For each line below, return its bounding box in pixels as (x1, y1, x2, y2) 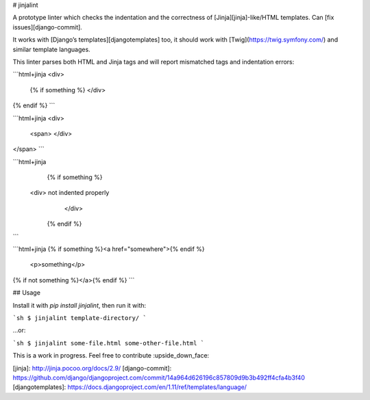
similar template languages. (12, 45, 90, 53)
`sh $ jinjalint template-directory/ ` (12, 314, 147, 321)
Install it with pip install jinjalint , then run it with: (12, 301, 147, 309)
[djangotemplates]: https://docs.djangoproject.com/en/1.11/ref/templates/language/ (12, 383, 247, 391)
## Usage (12, 289, 41, 297)
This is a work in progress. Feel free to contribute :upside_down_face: (12, 351, 210, 360)
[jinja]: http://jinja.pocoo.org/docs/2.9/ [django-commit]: (12, 364, 172, 372)
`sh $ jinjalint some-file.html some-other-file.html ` (12, 339, 205, 347)
